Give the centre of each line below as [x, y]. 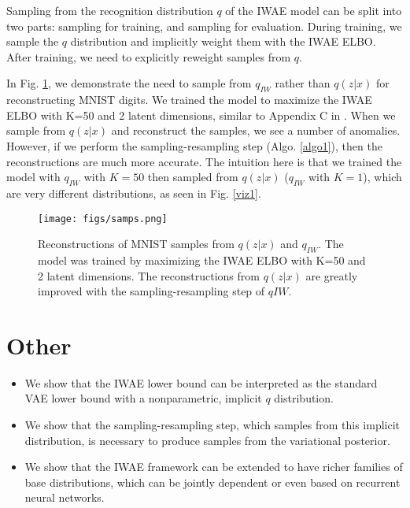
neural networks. [65, 497]
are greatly [332, 275]
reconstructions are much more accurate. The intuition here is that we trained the [204, 161]
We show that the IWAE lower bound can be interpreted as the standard [201, 382]
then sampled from [193, 177]
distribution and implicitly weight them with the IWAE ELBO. [223, 41]
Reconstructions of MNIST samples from [136, 244]
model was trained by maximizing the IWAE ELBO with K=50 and [202, 260]
